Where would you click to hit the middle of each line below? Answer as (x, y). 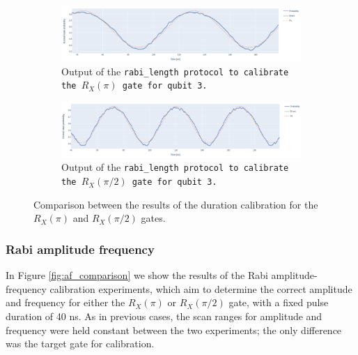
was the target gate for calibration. (80, 343)
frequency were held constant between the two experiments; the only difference (174, 330)
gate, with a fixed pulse (279, 302)
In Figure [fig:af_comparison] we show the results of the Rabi (137, 275)
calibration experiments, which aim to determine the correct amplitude (201, 288)
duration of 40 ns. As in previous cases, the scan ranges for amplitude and (164, 316)
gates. (153, 218)
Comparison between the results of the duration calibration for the (176, 204)
